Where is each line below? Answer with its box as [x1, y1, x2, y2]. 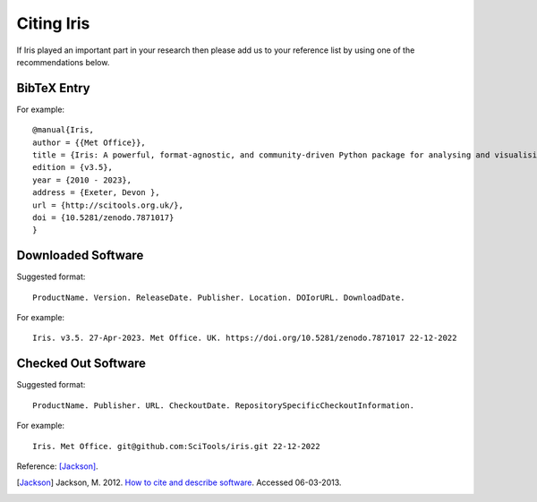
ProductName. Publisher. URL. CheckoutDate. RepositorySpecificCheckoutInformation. [32, 400, 415, 411]
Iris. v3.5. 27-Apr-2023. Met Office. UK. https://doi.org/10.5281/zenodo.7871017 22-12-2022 [32, 333, 457, 344]
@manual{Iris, [32, 125, 94, 135]
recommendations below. [16, 56, 110, 67]
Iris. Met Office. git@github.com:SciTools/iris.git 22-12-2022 [32, 441, 321, 451]
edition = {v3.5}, [32, 162, 114, 173]
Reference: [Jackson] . [16, 461, 98, 472]
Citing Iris [16, 13, 90, 33]
